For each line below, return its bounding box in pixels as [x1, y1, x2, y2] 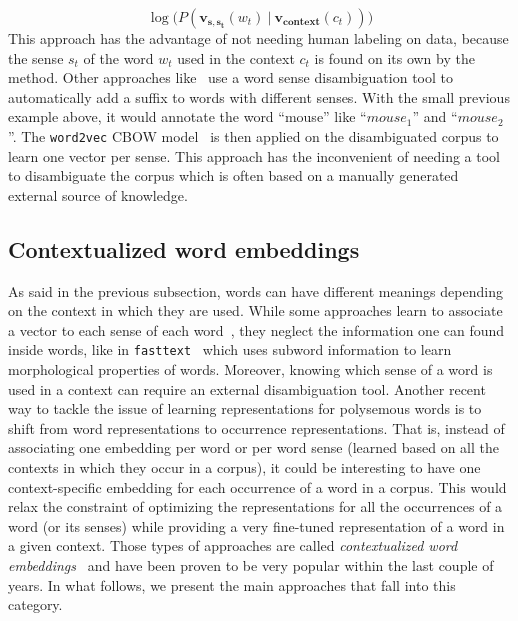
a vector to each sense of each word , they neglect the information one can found [8, 319, 505, 340]
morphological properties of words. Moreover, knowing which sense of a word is [8, 359, 493, 380]
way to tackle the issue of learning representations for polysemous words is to [8, 398, 482, 419]
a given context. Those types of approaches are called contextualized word [8, 535, 458, 556]
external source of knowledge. [8, 184, 188, 205]
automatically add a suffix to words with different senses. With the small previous [8, 86, 510, 107]
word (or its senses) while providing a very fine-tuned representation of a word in [8, 515, 505, 536]
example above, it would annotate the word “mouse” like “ [8, 106, 367, 127]
